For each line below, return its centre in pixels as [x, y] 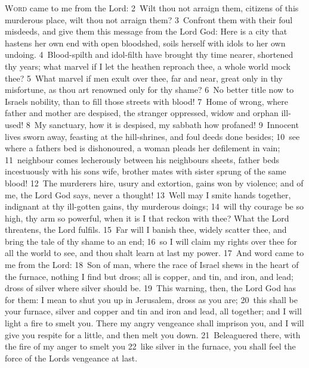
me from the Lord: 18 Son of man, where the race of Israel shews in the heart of [152, 265]
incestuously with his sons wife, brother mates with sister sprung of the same [146, 171]
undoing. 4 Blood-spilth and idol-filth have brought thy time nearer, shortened [149, 54]
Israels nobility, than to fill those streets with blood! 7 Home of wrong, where [146, 101]
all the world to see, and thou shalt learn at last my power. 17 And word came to [154, 253]
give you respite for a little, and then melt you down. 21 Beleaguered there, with [153, 334]
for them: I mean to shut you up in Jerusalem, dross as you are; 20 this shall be [151, 299]
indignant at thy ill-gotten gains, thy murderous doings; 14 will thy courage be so [154, 206]
